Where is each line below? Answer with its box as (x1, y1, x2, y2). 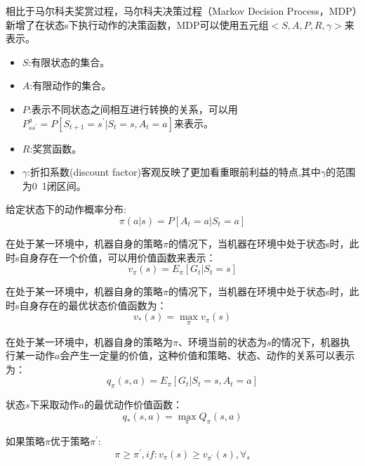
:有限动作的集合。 (29, 78, 112, 93)
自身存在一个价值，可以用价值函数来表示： (19, 250, 216, 264)
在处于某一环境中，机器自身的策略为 (6, 334, 173, 349)
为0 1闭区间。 (22, 178, 86, 193)
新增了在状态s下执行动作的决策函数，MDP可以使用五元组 (6, 17, 269, 32)
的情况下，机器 (271, 334, 340, 349)
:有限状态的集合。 (28, 54, 110, 69)
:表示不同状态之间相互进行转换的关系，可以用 (28, 101, 238, 116)
